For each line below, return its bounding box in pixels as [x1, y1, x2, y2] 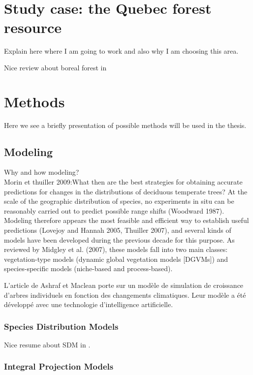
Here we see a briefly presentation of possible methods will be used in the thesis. [4, 120, 247, 130]
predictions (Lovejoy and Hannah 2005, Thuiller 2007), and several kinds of [4, 224, 231, 235]
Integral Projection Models [4, 360, 114, 373]
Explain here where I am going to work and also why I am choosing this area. [4, 46, 239, 56]
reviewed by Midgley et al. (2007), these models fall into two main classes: [4, 244, 228, 254]
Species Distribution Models [4, 320, 119, 332]
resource [4, 17, 62, 37]
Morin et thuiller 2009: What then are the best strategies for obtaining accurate [4, 177, 243, 187]
